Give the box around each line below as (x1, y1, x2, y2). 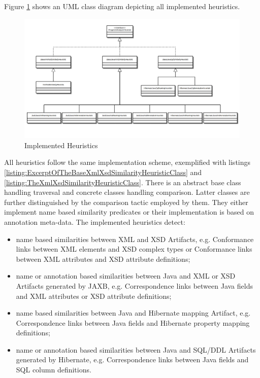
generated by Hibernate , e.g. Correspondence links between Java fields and (16, 354, 249, 365)
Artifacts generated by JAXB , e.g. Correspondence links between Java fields (16, 280, 253, 291)
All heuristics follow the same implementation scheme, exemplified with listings (4, 157, 251, 167)
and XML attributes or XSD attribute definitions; (16, 290, 172, 301)
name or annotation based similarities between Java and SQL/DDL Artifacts (16, 344, 256, 355)
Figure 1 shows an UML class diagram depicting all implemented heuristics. (4, 1, 240, 11)
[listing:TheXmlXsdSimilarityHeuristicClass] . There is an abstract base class (4, 177, 241, 187)
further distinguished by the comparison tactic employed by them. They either (4, 196, 248, 207)
